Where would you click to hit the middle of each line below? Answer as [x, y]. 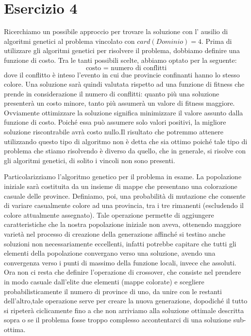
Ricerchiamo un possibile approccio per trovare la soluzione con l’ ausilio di [116, 31]
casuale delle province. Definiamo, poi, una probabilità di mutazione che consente [125, 196]
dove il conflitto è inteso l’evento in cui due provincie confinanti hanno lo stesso [122, 74]
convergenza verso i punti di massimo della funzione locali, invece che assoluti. [120, 262]
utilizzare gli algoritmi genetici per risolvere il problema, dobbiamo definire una [122, 50]
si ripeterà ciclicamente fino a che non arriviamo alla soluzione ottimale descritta [124, 310]
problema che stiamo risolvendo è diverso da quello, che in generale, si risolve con [125, 151]
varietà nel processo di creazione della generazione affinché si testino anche [115, 234]
